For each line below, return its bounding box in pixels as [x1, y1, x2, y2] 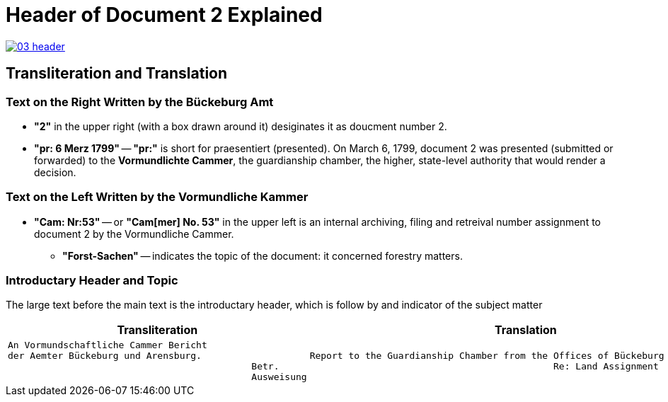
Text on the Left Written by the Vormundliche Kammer [6, 190, 309, 205]
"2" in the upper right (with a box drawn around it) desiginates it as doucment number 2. [34, 120, 447, 132]
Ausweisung [251, 372, 307, 383]
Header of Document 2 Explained [6, 3, 323, 27]
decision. [34, 166, 76, 178]
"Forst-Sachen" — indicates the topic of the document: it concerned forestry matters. [62, 249, 463, 262]
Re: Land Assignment [553, 361, 659, 372]
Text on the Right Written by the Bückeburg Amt [6, 94, 274, 109]
